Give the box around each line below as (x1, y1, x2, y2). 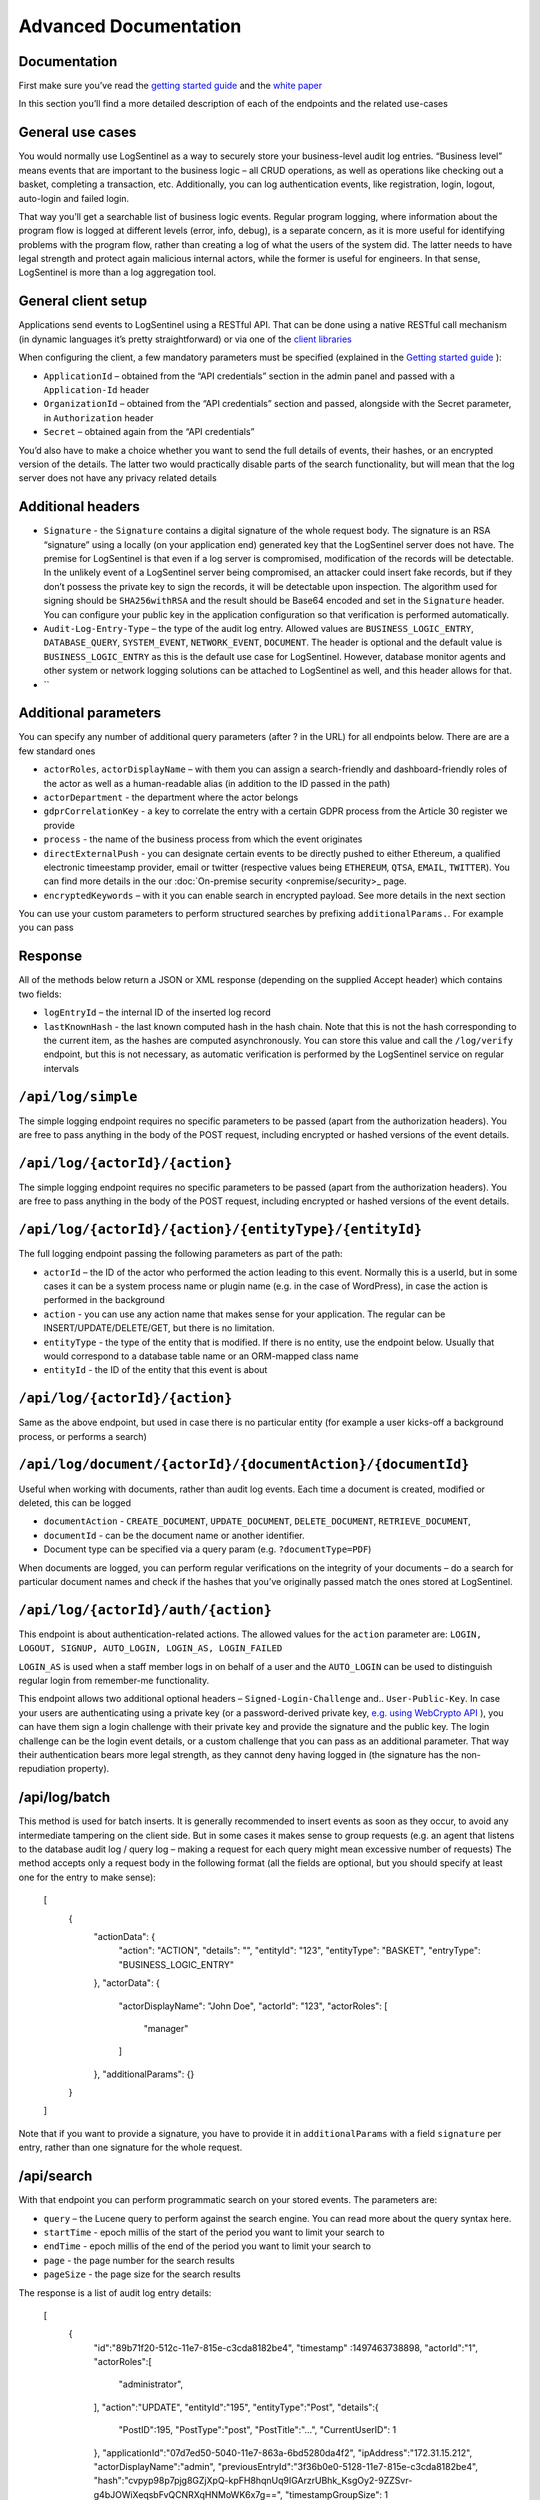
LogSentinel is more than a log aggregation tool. (18, 266, 217, 279)
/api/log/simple (18, 1088, 138, 1105)
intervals (43, 1062, 80, 1074)
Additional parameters (18, 705, 162, 722)
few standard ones (18, 745, 96, 757)
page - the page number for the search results (43, 2254, 235, 2266)
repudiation (18, 1763, 66, 1775)
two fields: (18, 988, 62, 1000)
